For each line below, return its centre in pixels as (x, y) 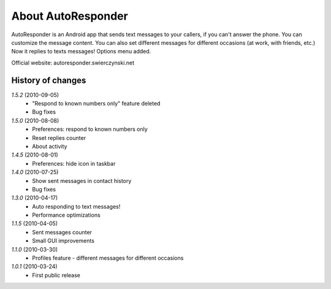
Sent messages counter (62, 232)
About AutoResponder (70, 16)
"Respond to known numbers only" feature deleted (96, 104)
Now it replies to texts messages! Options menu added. (81, 52)
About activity (50, 146)
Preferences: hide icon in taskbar (74, 163)
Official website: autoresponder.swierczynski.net (73, 63)
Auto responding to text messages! (76, 206)
